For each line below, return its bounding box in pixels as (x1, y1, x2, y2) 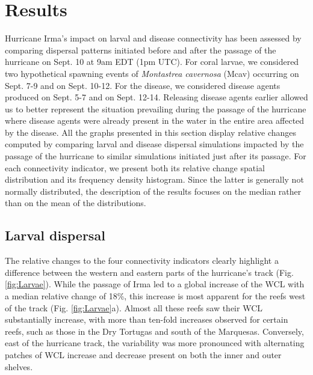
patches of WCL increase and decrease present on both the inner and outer (5, 348, 282, 361)
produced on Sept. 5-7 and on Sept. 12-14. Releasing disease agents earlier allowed (5, 91, 308, 103)
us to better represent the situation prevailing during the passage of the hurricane (5, 102, 306, 115)
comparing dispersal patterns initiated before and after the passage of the (5, 43, 276, 56)
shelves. (5, 360, 33, 373)
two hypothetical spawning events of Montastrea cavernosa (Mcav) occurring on (5, 67, 299, 79)
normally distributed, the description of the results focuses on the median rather (5, 184, 302, 197)
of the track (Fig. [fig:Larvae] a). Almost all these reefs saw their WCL (5, 301, 263, 314)
